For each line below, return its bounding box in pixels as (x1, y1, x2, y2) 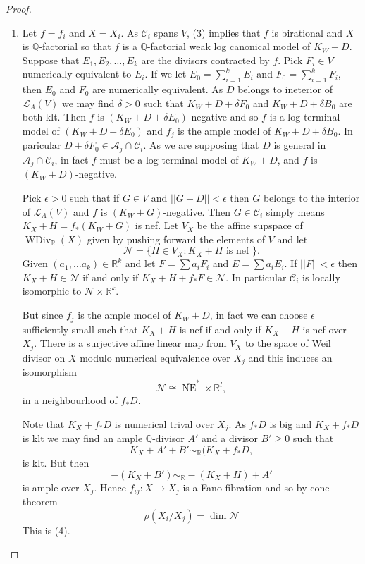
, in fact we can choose (209, 307, 308, 322)
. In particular (225, 269, 287, 284)
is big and (269, 416, 312, 431)
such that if (70, 190, 120, 204)
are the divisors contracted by (141, 52, 270, 67)
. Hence (94, 479, 126, 494)
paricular (22, 137, 61, 152)
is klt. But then (22, 455, 89, 470)
